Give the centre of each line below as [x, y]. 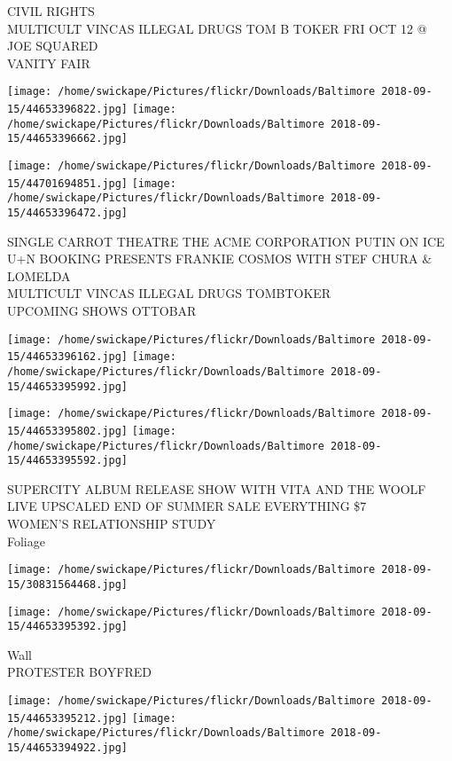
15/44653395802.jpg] [68, 431]
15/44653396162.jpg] [68, 357]
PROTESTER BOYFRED [79, 672]
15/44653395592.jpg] [68, 461]
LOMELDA [39, 275]
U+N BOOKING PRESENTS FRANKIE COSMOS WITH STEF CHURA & [220, 259]
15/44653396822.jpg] [68, 110]
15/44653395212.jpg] [68, 718]
